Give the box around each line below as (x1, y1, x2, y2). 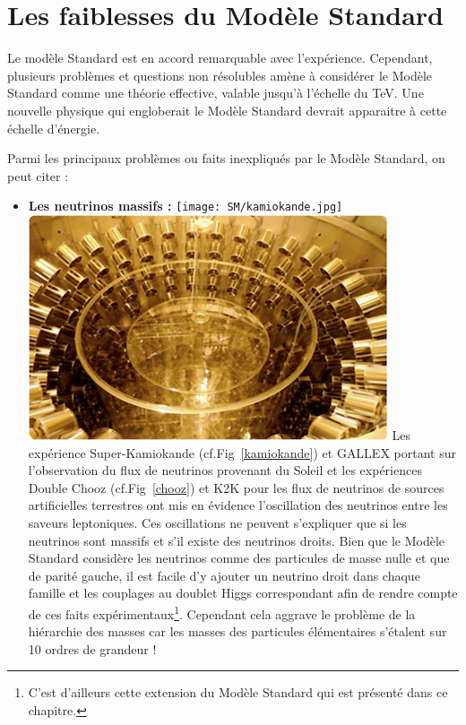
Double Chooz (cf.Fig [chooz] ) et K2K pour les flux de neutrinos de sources (28, 478, 444, 496)
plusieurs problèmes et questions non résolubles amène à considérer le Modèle (7, 65, 433, 84)
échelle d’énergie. (7, 118, 100, 137)
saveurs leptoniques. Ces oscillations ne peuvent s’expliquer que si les (28, 513, 407, 531)
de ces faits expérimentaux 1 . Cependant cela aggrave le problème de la (28, 601, 416, 623)
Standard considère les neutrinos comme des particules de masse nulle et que (28, 548, 450, 567)
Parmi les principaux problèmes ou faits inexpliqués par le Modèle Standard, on (7, 149, 445, 168)
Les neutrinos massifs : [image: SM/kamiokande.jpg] (28, 196, 343, 215)
